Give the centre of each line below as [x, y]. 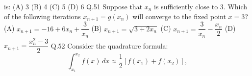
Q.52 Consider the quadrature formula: [109, 45]
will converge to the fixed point [179, 16]
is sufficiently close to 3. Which [201, 6]
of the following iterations [42, 16]
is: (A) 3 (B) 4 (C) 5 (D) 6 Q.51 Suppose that [73, 6]
